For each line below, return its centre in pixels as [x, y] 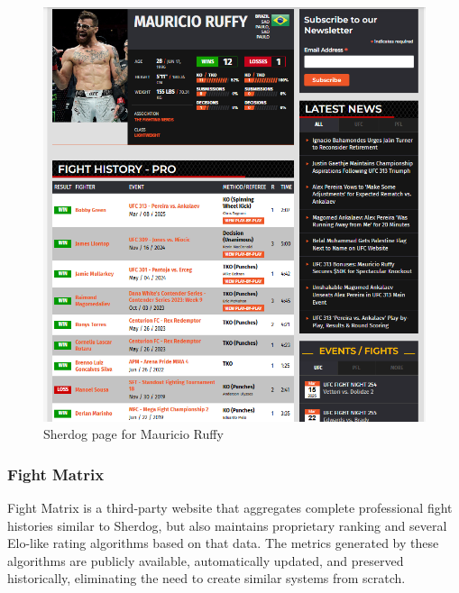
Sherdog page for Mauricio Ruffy [133, 434]
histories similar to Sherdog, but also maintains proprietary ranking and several [227, 525]
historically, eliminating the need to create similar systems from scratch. [207, 578]
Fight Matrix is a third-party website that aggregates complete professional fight [230, 508]
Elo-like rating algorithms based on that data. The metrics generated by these [223, 543]
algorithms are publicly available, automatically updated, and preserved [206, 560]
